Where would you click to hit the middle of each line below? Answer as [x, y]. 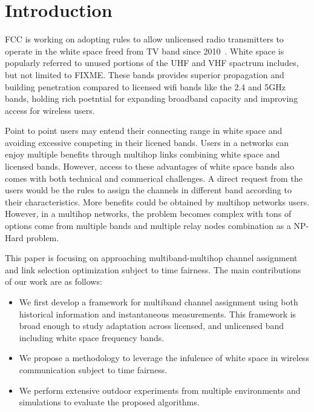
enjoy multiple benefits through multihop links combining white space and [142, 154]
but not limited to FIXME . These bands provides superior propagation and [145, 74]
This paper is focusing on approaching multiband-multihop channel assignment [151, 258]
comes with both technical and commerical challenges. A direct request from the [154, 178]
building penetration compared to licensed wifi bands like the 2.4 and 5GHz [145, 86]
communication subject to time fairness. [93, 369]
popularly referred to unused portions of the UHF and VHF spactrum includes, [152, 63]
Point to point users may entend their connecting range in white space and [144, 131]
